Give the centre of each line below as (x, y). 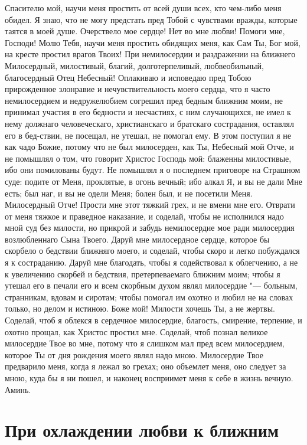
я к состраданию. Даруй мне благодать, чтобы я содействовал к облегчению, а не (151, 262)
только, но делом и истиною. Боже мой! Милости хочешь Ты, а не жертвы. (140, 308)
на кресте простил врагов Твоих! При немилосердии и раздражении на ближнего (150, 54)
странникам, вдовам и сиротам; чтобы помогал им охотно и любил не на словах (149, 297)
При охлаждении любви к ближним (142, 430)
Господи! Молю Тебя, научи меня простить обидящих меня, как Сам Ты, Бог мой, (153, 42)
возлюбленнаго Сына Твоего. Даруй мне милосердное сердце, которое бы (137, 239)
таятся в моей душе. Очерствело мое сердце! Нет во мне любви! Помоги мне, (145, 31)
